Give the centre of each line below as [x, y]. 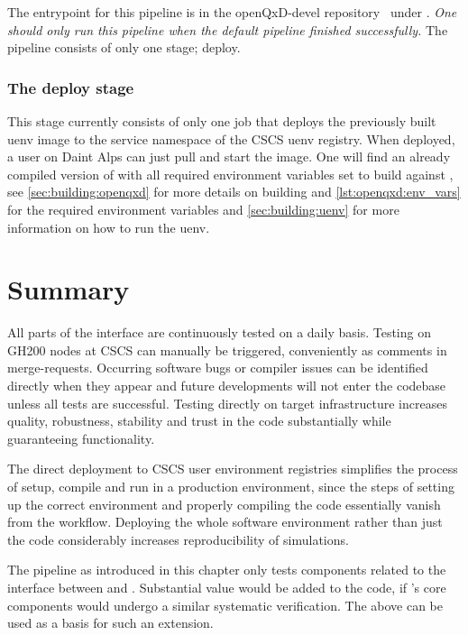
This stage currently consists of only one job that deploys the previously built [222, 121]
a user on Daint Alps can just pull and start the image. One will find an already [229, 156]
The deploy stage [71, 87]
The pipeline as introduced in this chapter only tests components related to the [227, 570]
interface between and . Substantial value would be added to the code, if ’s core [227, 587]
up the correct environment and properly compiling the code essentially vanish [224, 504]
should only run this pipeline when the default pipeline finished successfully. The [228, 29]
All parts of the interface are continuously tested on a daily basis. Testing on [219, 332]
